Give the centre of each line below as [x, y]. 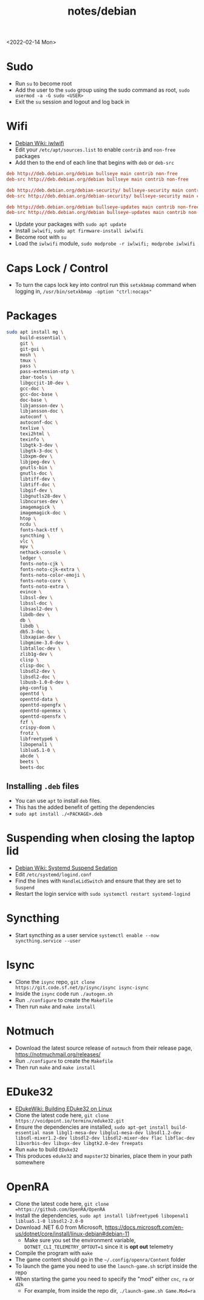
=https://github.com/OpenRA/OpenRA [60, 1209]
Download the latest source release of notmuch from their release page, [104, 1048]
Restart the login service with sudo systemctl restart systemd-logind [103, 894]
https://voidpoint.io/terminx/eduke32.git [70, 1121]
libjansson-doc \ [42, 411]
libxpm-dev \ [36, 456]
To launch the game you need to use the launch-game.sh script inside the [106, 1266]
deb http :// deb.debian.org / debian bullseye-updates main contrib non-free [103, 207]
